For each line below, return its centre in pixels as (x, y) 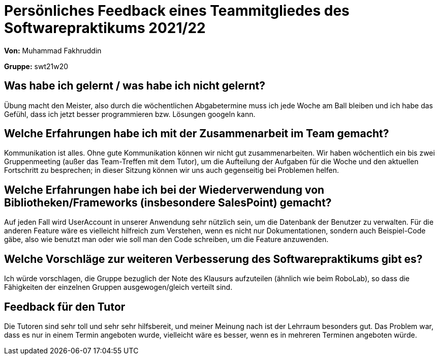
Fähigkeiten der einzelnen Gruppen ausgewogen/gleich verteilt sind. (118, 287)
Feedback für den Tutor (65, 307)
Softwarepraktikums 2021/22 (105, 28)
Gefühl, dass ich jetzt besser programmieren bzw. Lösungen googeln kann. (130, 114)
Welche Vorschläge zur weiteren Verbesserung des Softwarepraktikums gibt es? (213, 259)
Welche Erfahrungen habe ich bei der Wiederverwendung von (164, 190)
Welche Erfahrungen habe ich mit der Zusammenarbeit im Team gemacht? (197, 134)
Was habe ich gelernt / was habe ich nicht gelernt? (135, 86)
